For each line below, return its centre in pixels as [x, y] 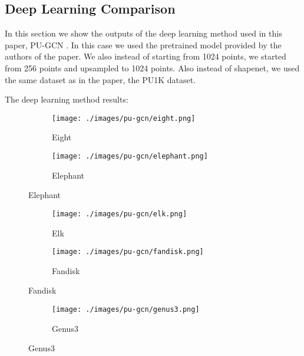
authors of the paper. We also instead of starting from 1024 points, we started [146, 56]
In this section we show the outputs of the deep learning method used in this [143, 33]
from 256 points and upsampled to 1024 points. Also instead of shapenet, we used [152, 67]
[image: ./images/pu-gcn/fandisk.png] [128, 252]
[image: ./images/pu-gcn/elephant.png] [130, 156]
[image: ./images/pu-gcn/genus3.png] [126, 309]
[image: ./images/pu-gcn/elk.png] [120, 214]
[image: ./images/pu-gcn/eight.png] [124, 118]
